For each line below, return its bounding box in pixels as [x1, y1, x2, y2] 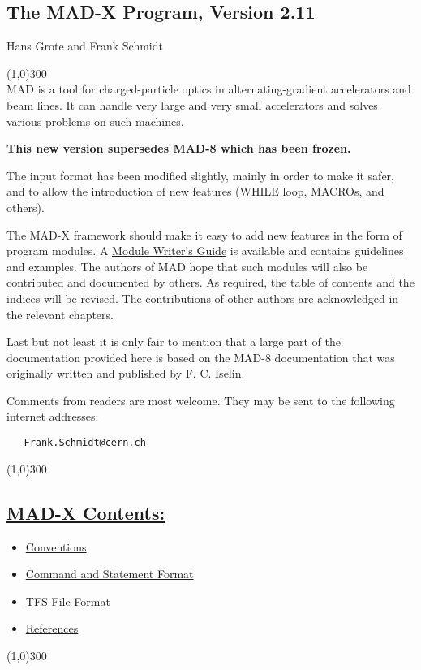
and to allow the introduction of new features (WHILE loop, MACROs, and [6, 183, 384, 200]
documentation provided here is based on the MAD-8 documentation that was [6, 348, 395, 365]
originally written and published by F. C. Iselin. [6, 365, 245, 382]
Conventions [25, 538, 87, 555]
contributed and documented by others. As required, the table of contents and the [6, 274, 415, 291]
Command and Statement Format [25, 565, 194, 582]
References [25, 620, 79, 637]
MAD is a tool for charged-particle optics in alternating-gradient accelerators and [6, 80, 411, 97]
